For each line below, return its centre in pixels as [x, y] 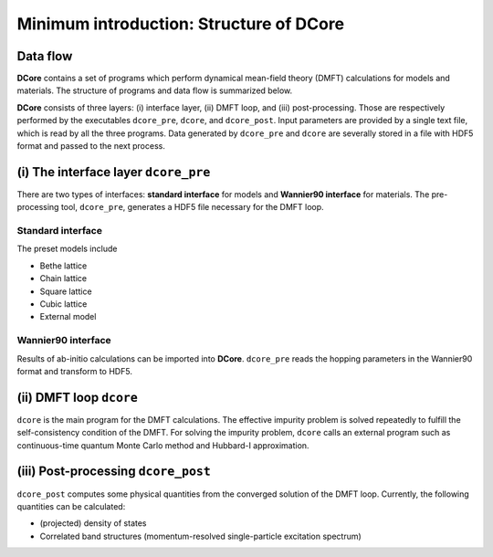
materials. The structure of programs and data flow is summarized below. [155, 90]
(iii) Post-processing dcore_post [114, 472]
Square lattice [66, 291]
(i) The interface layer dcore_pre [114, 172]
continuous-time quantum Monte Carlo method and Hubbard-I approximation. [163, 445]
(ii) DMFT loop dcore [78, 397]
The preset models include [67, 249]
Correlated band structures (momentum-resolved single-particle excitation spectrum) [201, 536]
